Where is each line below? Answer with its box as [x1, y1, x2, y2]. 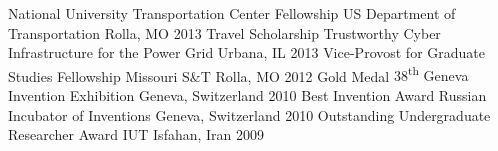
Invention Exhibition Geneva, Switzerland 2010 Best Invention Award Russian [8, 85, 487, 106]
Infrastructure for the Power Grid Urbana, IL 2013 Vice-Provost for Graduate [8, 42, 486, 63]
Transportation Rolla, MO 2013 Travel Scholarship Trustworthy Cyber [8, 22, 441, 43]
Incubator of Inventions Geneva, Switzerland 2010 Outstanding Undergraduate [8, 104, 491, 125]
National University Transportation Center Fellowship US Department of [8, 3, 456, 23]
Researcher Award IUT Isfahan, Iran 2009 [8, 124, 265, 145]
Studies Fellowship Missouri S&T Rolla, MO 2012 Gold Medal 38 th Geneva [8, 62, 469, 86]
